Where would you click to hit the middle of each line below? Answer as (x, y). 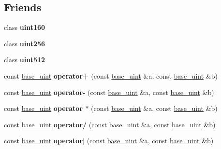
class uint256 (25, 43)
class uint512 (25, 60)
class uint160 (25, 27)
